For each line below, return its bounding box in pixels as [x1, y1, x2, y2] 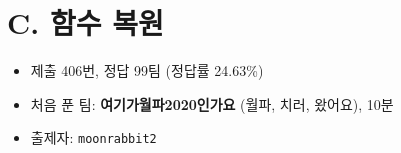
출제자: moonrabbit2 [30, 127, 157, 148]
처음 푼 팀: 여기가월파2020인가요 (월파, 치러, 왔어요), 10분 [30, 93, 394, 114]
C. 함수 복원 [7, 2, 164, 43]
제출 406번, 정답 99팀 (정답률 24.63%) [30, 60, 264, 81]
